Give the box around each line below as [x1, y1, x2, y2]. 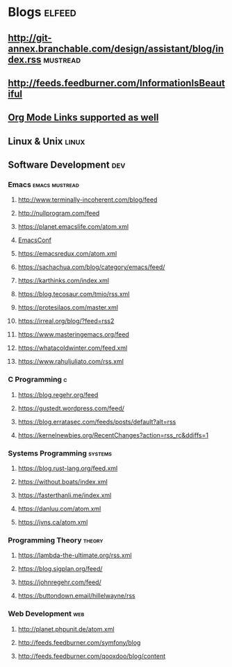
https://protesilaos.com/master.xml [17, 303, 119, 312]
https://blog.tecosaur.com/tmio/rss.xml [17, 290, 131, 298]
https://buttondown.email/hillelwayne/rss [17, 592, 135, 600]
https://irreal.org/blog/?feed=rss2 [17, 317, 115, 326]
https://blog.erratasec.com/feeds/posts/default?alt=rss [17, 417, 176, 426]
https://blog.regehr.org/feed [17, 390, 99, 399]
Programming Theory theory [8, 535, 103, 545]
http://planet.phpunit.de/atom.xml [17, 625, 115, 633]
